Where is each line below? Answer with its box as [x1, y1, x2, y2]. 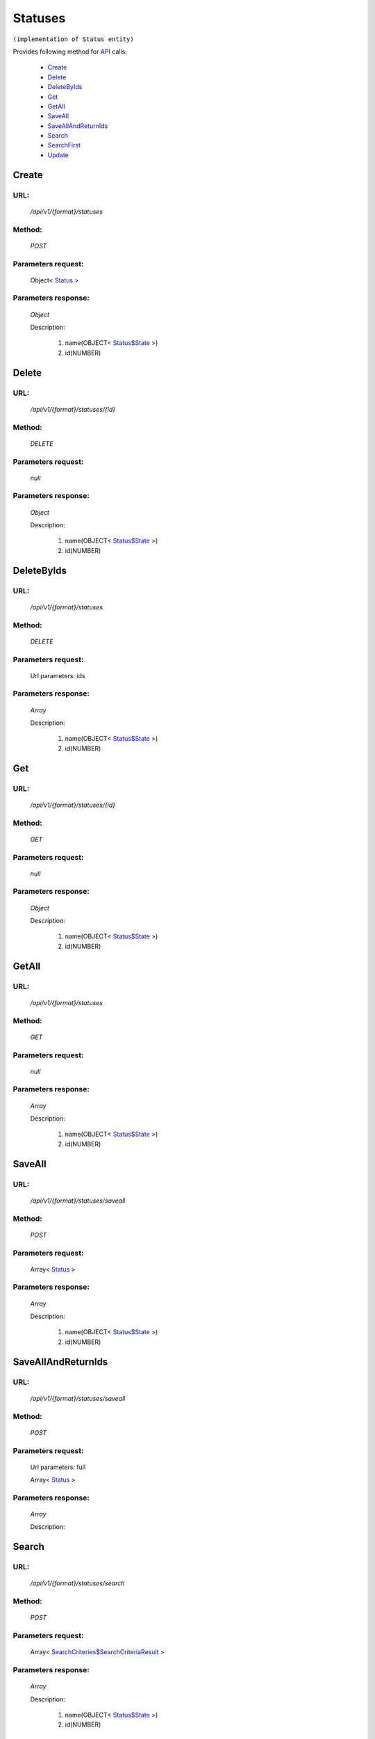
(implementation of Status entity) [12, 35, 135, 43]
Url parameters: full [30, 1463, 86, 1471]
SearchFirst [47, 141, 81, 150]
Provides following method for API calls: [12, 47, 128, 56]
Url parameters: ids [30, 671, 85, 680]
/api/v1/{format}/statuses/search [30, 1579, 125, 1587]
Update [47, 150, 69, 159]
